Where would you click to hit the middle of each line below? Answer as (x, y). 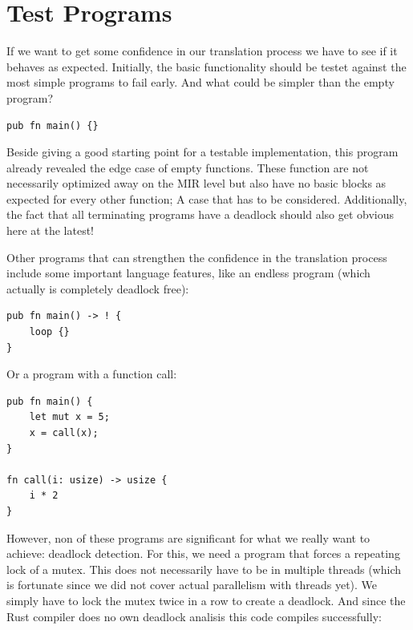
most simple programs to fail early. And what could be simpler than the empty (200, 82)
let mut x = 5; (69, 417)
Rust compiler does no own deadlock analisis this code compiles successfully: (194, 616)
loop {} (49, 332)
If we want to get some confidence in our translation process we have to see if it (202, 51)
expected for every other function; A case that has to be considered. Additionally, (207, 198)
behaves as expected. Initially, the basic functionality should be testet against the (206, 66)
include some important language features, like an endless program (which (188, 273)
